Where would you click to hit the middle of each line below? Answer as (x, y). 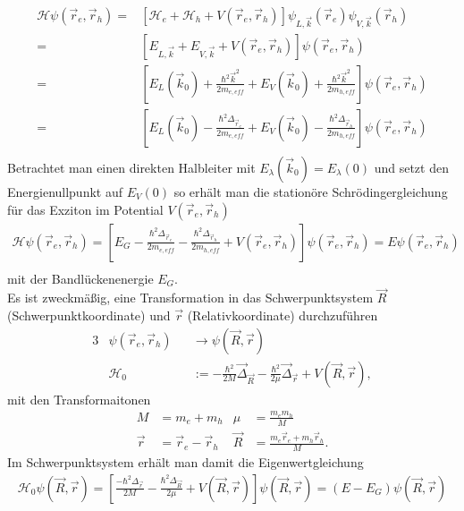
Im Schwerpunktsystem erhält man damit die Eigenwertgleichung (186, 461)
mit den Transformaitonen (79, 399)
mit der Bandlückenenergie (80, 278)
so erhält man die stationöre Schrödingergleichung (311, 191)
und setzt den (411, 167)
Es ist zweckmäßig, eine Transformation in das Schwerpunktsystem (190, 298)
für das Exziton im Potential (85, 209)
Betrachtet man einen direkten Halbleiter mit (131, 167)
